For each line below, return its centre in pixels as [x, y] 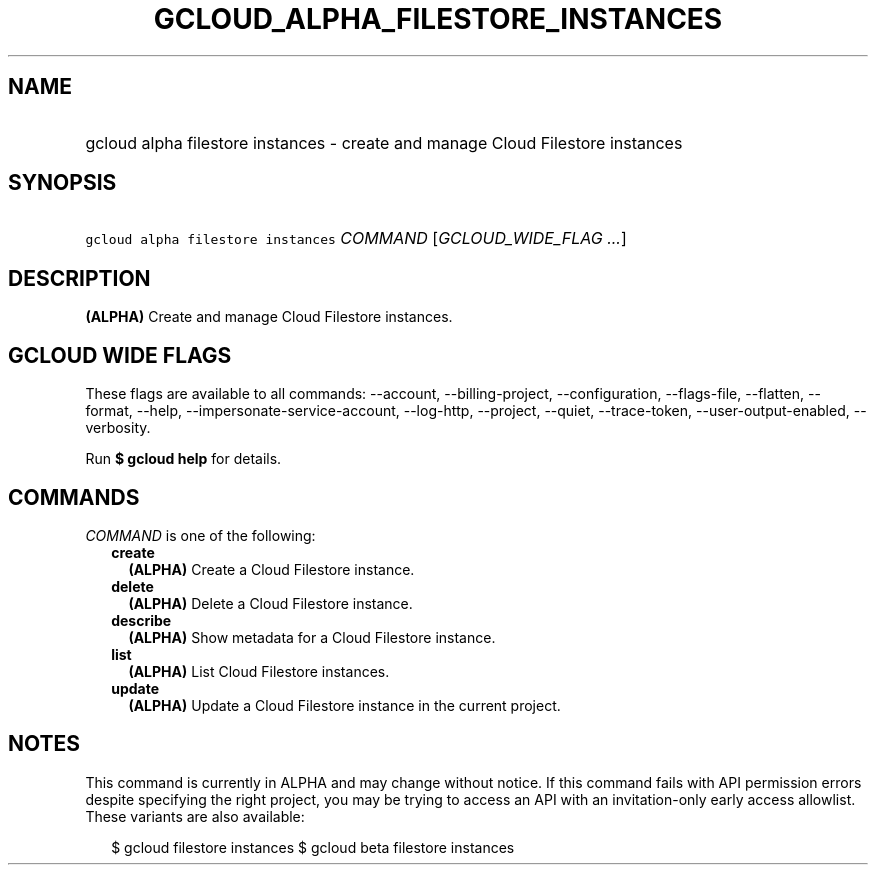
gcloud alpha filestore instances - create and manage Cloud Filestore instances [384, 142]
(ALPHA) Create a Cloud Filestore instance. [271, 569]
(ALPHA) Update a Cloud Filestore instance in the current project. [344, 705]
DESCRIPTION [79, 278]
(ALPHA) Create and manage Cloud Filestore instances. [269, 317]
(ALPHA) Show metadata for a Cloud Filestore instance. [312, 637]
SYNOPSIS [62, 183]
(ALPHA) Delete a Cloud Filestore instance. [270, 603]
